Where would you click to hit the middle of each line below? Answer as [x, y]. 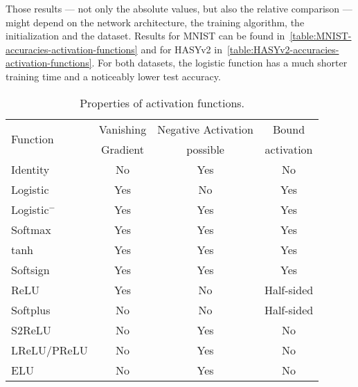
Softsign [30, 269]
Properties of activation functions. [162, 102]
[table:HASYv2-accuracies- [283, 49]
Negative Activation [205, 129]
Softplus [31, 309]
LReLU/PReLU [50, 350]
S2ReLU [31, 330]
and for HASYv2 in [181, 49]
